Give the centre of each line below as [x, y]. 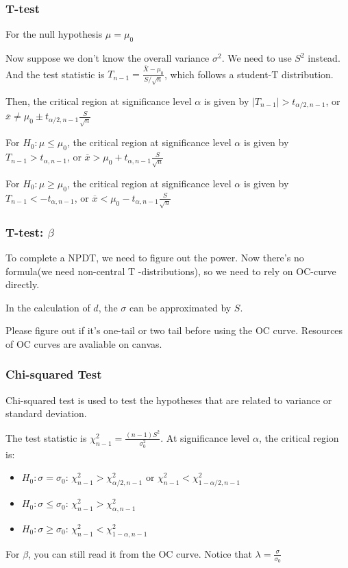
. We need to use [257, 58]
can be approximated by [180, 307]
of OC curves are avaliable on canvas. [84, 343]
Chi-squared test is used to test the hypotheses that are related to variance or [169, 400]
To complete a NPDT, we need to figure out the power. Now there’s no [155, 257]
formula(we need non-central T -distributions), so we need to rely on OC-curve [171, 271]
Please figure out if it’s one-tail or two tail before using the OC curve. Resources [174, 330]
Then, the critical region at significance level [99, 100]
